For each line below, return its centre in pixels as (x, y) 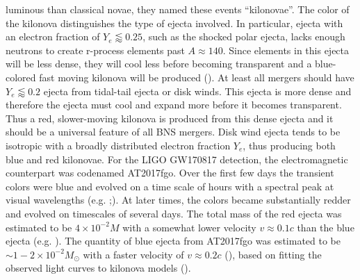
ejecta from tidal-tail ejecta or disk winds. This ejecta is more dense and (197, 91)
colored (21, 77)
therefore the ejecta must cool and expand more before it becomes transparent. (174, 105)
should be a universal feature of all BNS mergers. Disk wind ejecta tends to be (173, 132)
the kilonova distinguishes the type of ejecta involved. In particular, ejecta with (174, 23)
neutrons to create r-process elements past (95, 50)
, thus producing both (289, 145)
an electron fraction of (53, 36)
